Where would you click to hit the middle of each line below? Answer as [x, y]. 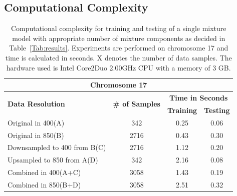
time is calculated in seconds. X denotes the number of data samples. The [118, 57]
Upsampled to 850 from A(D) [53, 160]
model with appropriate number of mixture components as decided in [119, 38]
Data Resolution [36, 104]
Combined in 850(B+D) [44, 184]
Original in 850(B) [36, 135]
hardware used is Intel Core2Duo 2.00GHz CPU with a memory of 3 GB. [118, 67]
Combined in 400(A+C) [44, 172]
